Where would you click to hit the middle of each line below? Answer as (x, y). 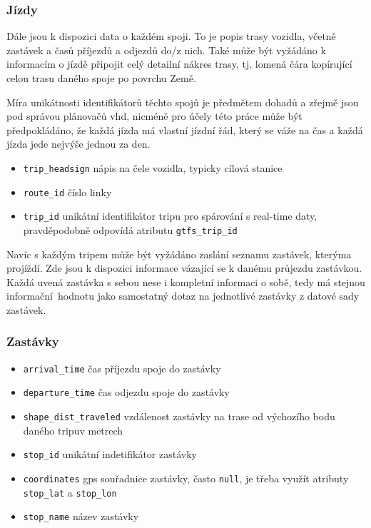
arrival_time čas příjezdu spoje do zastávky (122, 368)
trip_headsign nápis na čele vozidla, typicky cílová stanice (153, 167)
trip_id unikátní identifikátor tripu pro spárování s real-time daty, (170, 216)
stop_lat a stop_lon (70, 492)
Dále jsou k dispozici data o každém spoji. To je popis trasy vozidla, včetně (171, 36)
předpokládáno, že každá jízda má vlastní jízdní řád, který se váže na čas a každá (185, 130)
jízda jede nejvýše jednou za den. (78, 144)
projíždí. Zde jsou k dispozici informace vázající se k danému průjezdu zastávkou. (184, 268)
